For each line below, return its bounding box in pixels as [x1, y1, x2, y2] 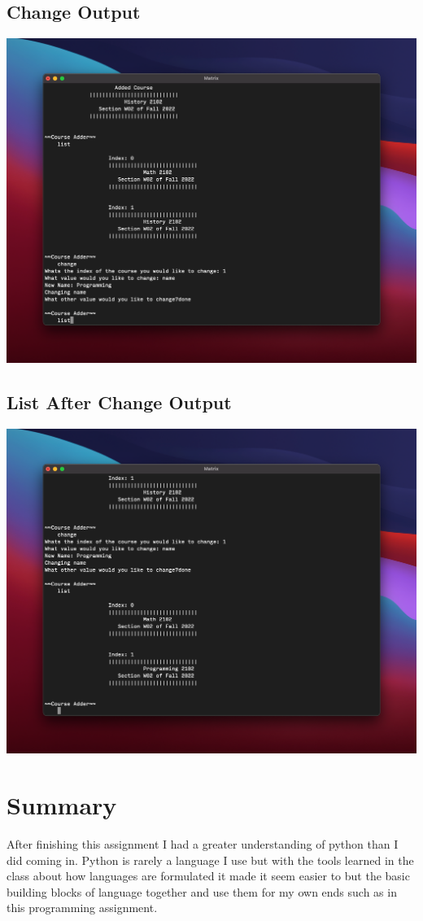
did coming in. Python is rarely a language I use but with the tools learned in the [7, 851, 414, 868]
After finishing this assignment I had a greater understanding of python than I [7, 836, 399, 853]
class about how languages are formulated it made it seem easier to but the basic [7, 867, 410, 884]
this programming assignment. [7, 899, 158, 916]
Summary [7, 788, 117, 822]
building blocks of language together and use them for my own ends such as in [7, 883, 397, 900]
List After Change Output [7, 390, 232, 415]
